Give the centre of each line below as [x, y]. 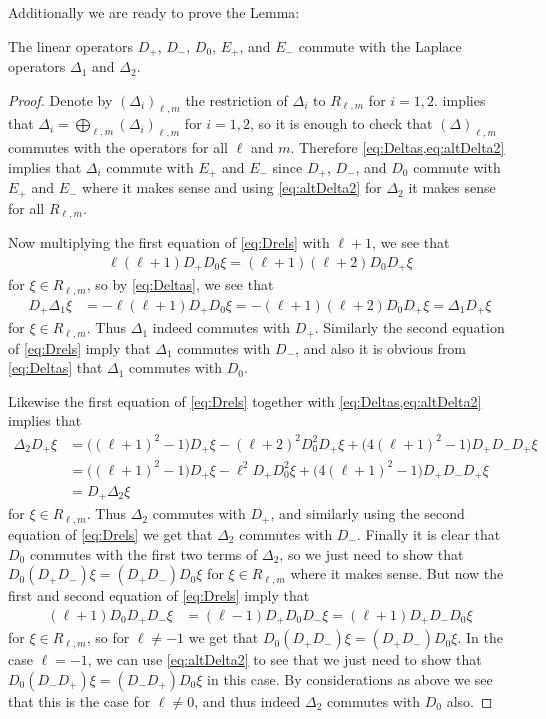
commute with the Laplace [380, 45]
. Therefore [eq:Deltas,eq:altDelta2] [397, 147]
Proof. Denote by [60, 99]
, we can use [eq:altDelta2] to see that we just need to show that [284, 659]
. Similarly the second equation [409, 327]
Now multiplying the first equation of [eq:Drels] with [169, 242]
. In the [480, 637]
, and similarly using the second [367, 513]
